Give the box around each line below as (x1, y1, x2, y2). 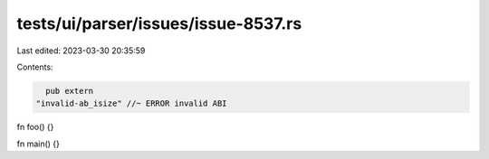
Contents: (16, 61, 53, 72)
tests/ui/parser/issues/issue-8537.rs (16, 14, 302, 33)
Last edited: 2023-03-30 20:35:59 (16, 45, 146, 56)
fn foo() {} (16, 122, 54, 133)
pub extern (45, 86, 94, 96)
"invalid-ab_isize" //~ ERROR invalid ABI (35, 98, 227, 108)
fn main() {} (16, 138, 61, 149)
